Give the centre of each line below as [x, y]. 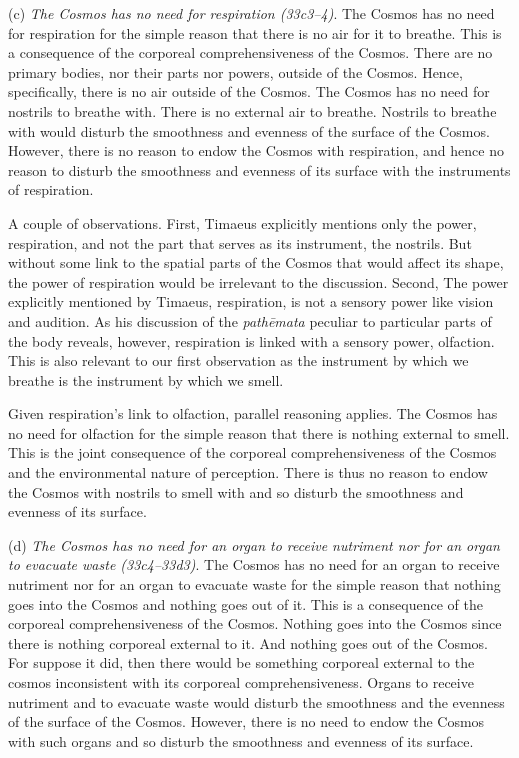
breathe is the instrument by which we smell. [146, 379]
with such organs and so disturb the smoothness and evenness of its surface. [241, 740]
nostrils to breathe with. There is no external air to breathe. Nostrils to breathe [252, 110]
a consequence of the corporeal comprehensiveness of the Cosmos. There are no [250, 52]
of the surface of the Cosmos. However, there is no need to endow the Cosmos [246, 721]
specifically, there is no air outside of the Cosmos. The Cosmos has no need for [249, 91]
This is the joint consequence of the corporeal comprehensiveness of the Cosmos [252, 452]
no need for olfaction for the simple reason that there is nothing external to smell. [259, 432]
